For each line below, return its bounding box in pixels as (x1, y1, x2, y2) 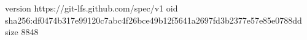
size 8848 (5, 25, 39, 38)
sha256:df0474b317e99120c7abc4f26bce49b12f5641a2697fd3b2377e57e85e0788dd (5, 13, 302, 26)
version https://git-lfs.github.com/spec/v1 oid (5, 2, 178, 14)
